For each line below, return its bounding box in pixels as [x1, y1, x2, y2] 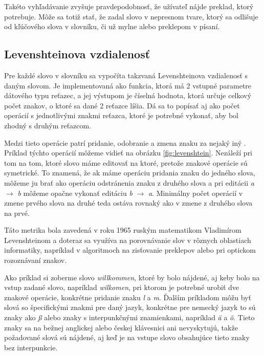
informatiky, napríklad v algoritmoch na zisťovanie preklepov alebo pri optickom [4, 244, 256, 255]
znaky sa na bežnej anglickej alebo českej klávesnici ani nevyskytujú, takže [4, 322, 238, 332]
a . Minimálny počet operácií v [148, 187, 243, 198]
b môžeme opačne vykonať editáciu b [17, 187, 133, 198]
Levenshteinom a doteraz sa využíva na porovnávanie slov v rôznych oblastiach [4, 234, 251, 245]
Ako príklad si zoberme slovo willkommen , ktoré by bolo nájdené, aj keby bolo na [4, 272, 260, 282]
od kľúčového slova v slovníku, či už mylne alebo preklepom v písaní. [4, 21, 220, 32]
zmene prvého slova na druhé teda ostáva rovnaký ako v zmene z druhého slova [4, 197, 253, 208]
